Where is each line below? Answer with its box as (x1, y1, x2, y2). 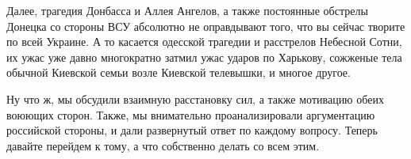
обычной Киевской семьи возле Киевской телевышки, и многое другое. (6, 64, 351, 81)
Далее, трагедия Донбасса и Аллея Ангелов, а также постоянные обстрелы (6, 2, 368, 18)
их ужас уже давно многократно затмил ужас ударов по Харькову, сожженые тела (6, 48, 402, 65)
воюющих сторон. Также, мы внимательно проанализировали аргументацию (6, 106, 375, 123)
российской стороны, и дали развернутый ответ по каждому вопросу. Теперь (6, 122, 378, 138)
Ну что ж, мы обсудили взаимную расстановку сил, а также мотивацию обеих (6, 90, 384, 107)
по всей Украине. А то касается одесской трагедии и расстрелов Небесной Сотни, (6, 33, 402, 50)
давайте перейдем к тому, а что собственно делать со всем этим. (6, 137, 320, 153)
